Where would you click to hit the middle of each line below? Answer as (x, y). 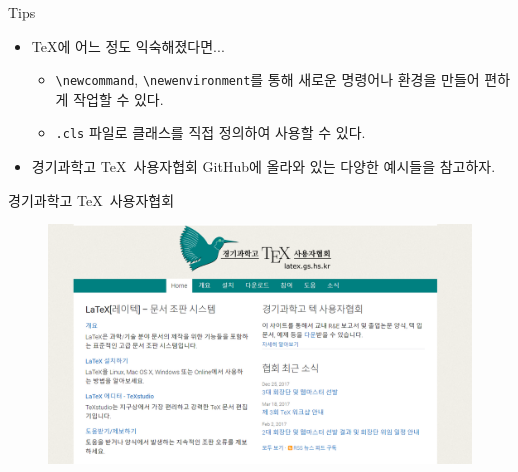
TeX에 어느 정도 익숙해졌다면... (128, 45)
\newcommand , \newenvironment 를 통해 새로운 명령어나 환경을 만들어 (267, 79)
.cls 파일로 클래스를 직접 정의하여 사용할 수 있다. (210, 132)
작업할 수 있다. (118, 98)
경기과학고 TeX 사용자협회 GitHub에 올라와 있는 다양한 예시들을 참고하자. (263, 166)
